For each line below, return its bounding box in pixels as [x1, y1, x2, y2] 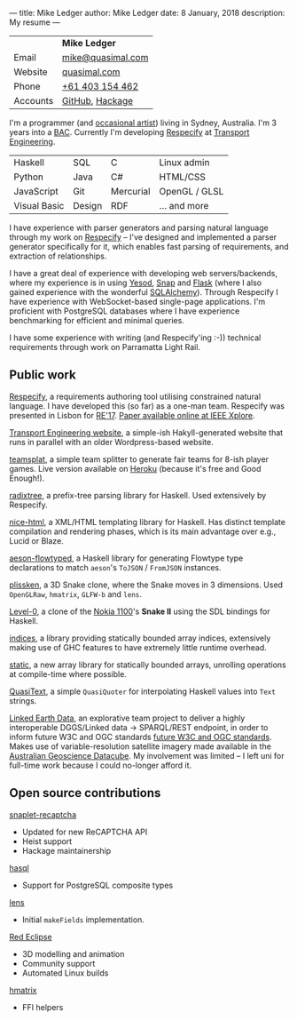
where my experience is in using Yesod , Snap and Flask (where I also [9, 277, 262, 288]
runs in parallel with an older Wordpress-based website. [9, 436, 215, 447]
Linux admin [159, 156, 210, 168]
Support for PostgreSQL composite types [21, 880, 174, 890]
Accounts [13, 95, 54, 107]
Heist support [21, 835, 73, 847]
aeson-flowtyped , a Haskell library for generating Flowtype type [9, 553, 244, 563]
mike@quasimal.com [61, 52, 149, 63]
